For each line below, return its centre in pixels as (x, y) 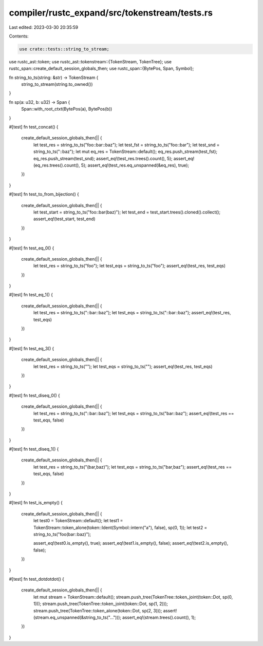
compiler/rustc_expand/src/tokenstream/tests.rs (111, 13)
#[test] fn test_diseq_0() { (35, 395)
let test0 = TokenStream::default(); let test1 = (78, 521)
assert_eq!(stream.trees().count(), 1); (159, 617)
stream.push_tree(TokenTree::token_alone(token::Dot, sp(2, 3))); (98, 610)
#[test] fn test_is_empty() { (36, 503)
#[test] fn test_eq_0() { (32, 248)
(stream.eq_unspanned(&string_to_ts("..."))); (77, 617)
